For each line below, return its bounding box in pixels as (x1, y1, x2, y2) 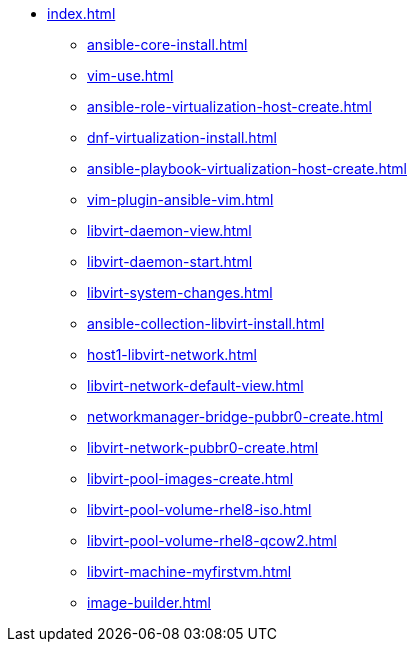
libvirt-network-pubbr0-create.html (87, 439, 319, 456)
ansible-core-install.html (87, 36, 248, 53)
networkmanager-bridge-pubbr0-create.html (87, 408, 384, 425)
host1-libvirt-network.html (87, 346, 257, 363)
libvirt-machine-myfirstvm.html (87, 563, 292, 580)
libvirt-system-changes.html (87, 284, 273, 301)
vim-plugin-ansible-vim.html (87, 191, 274, 208)
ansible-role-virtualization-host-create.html (87, 98, 372, 115)
